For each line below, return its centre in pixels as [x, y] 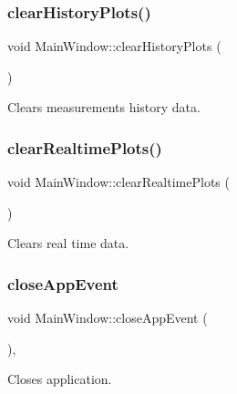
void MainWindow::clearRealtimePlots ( [118, 182]
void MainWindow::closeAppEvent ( [108, 318]
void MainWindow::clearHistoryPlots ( [114, 46]
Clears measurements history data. [104, 107]
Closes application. [60, 379]
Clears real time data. [68, 243]
